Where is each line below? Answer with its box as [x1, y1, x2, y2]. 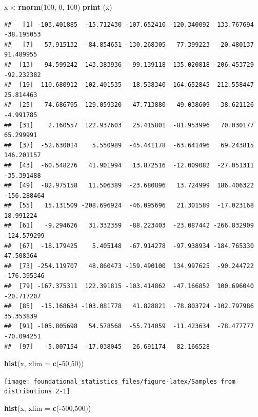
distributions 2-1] [4, 388, 70, 395]
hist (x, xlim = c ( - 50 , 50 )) [4, 358, 84, 369]
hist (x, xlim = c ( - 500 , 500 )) [4, 403, 91, 413]
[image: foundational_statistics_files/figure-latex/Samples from [4, 377, 236, 385]
